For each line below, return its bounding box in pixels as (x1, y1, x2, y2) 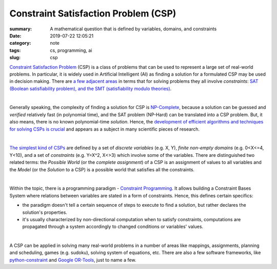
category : (9, 40, 31, 46)
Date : (9, 32, 22, 39)
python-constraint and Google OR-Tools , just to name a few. (9, 257, 136, 263)
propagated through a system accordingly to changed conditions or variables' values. (22, 224, 204, 230)
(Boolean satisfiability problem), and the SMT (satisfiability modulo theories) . (9, 85, 172, 92)
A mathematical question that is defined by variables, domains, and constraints (50, 26, 217, 32)
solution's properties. (22, 209, 68, 216)
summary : (9, 26, 32, 32)
